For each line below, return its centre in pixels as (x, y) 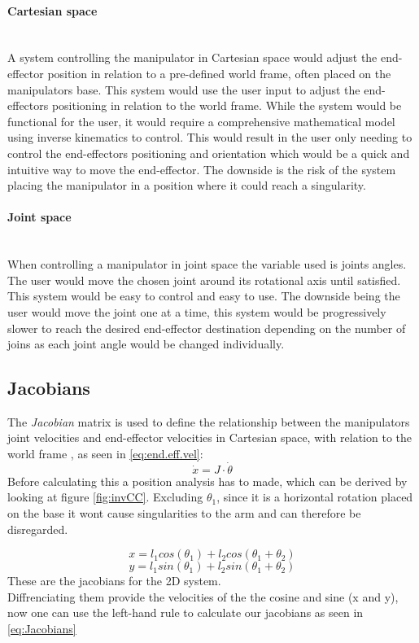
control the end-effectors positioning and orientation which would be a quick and (209, 153)
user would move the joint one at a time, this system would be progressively (197, 311)
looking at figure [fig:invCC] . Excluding (105, 497)
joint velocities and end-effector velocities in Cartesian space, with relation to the (209, 437)
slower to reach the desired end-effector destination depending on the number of (207, 328)
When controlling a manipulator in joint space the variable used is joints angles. (207, 264)
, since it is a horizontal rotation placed (315, 497)
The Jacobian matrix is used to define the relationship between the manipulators (209, 421)
